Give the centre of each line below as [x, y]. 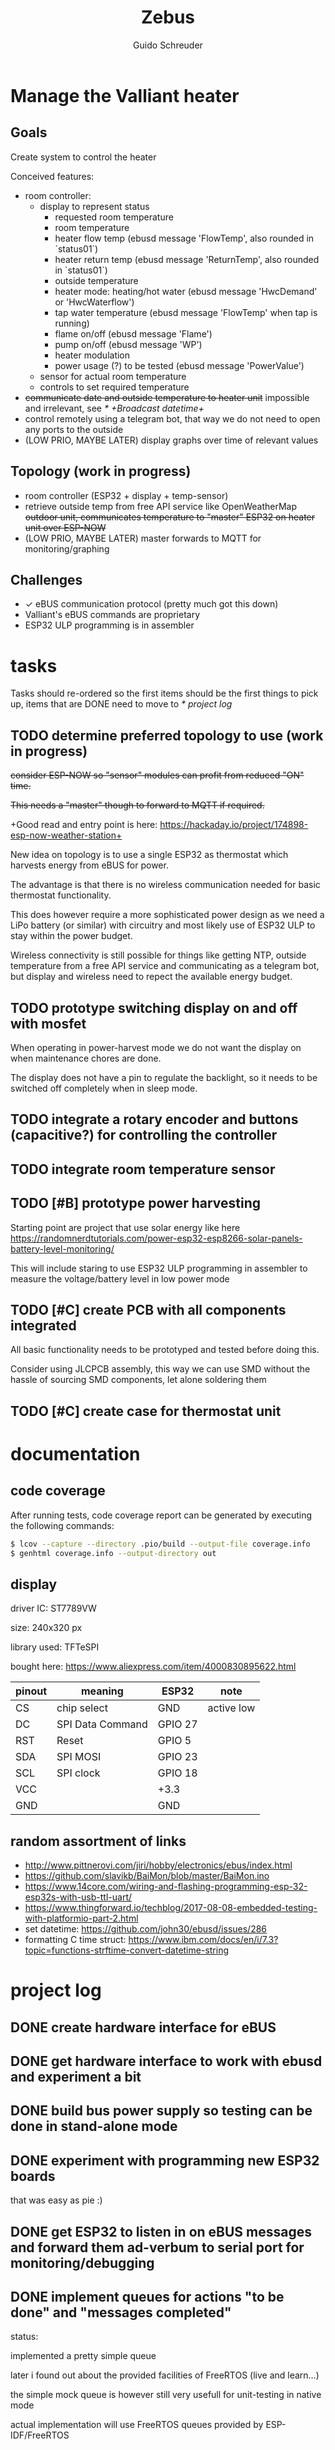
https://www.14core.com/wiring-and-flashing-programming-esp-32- [166, 1887]
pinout [31, 1691]
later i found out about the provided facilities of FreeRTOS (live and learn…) [165, 2375]
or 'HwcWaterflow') [94, 302]
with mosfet [48, 1023]
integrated [43, 1325]
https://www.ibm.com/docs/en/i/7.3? [203, 1940]
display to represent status [94, 206]
